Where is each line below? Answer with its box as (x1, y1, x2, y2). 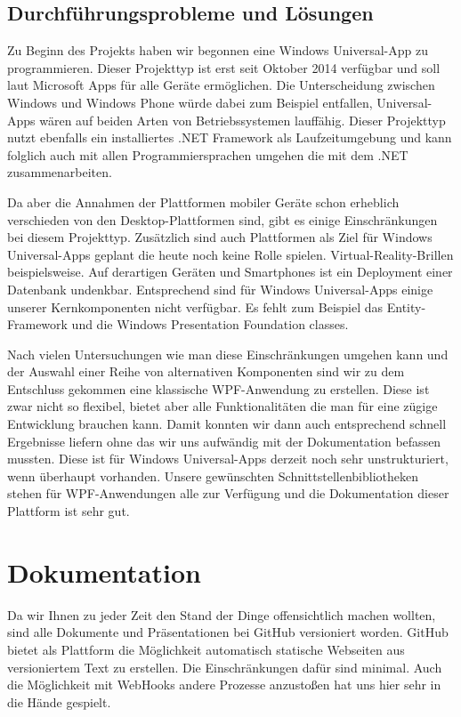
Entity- (386, 297, 426, 316)
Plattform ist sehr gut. (7, 502, 130, 520)
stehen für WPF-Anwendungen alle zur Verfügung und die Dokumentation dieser (7, 484, 449, 503)
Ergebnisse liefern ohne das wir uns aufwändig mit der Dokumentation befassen (7, 431, 441, 450)
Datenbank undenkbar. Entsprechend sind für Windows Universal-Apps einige (7, 279, 433, 298)
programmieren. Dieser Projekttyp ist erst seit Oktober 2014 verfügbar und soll (7, 58, 441, 77)
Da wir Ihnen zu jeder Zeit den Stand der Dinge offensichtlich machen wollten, (7, 605, 436, 624)
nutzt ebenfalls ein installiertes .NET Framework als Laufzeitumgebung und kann (7, 128, 452, 147)
